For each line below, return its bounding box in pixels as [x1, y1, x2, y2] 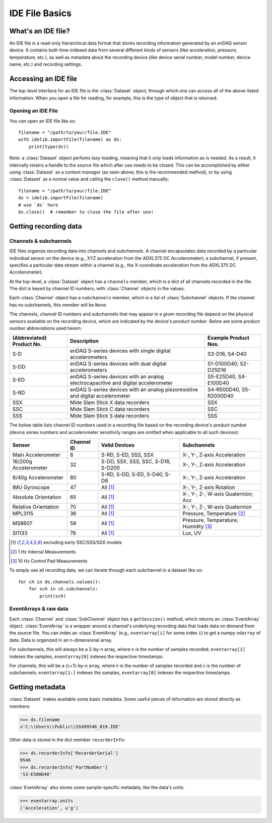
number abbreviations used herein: [9, 325, 82, 332]
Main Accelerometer [12, 452, 60, 459]
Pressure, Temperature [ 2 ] [182, 510, 245, 517]
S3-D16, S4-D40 [207, 351, 247, 358]
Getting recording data [9, 222, 82, 231]
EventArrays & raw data [9, 606, 69, 613]
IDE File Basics [9, 8, 72, 19]
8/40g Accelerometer [12, 474, 64, 481]
